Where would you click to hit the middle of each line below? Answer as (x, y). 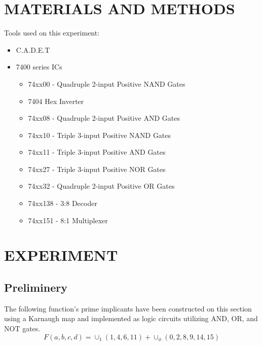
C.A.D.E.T (33, 49)
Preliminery (36, 287)
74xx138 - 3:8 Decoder (63, 203)
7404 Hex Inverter (56, 101)
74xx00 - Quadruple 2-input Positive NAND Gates (107, 83)
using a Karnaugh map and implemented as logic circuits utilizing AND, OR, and (131, 318)
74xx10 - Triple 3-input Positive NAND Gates (100, 135)
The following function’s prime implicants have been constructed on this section (128, 308)
